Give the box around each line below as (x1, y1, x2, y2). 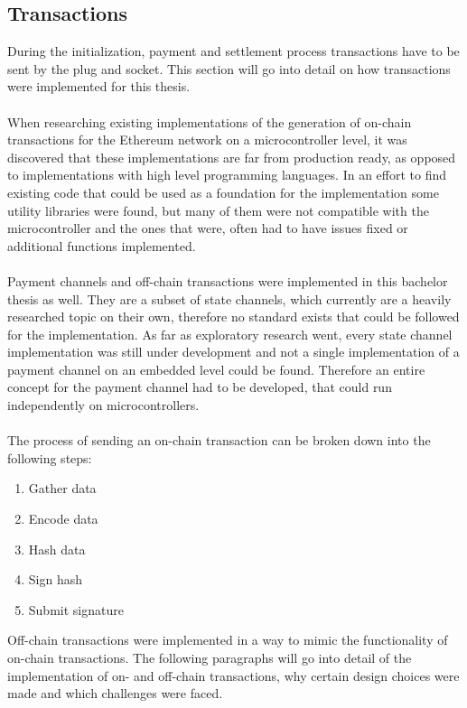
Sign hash (28, 570, 83, 589)
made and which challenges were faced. (7, 684, 223, 703)
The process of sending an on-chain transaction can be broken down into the (7, 431, 431, 450)
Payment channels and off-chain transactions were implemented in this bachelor (7, 271, 448, 290)
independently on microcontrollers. (7, 396, 200, 415)
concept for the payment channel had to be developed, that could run (7, 377, 392, 396)
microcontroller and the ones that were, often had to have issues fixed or (7, 219, 408, 238)
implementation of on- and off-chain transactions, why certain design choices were (7, 666, 460, 685)
